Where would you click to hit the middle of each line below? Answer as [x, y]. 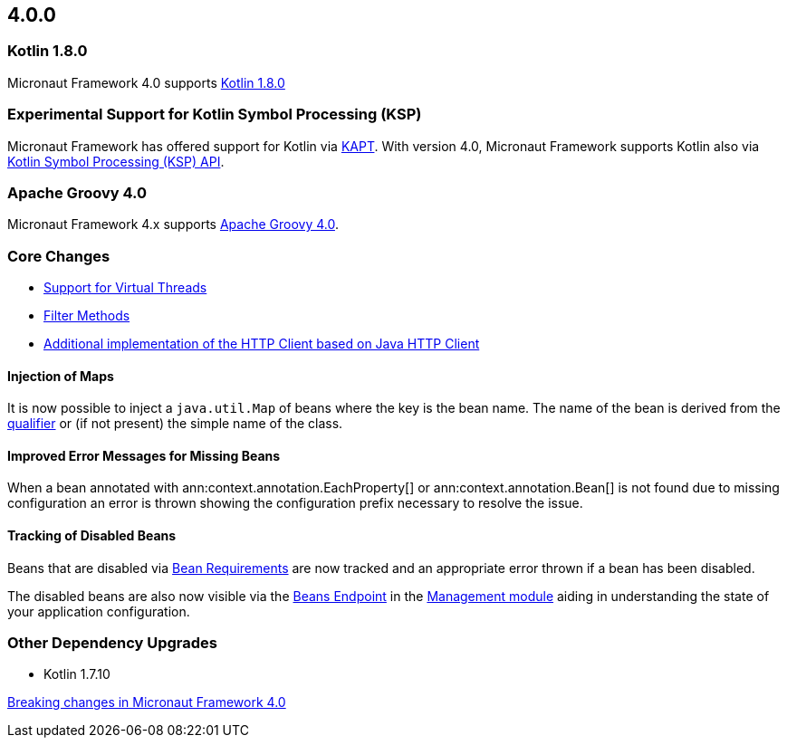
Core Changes [59, 256]
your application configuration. [99, 611]
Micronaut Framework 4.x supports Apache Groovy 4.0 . [173, 224]
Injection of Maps [61, 376]
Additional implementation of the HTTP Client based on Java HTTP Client [262, 344]
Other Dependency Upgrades [112, 643]
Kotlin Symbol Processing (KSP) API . [116, 161]
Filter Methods [87, 316]
